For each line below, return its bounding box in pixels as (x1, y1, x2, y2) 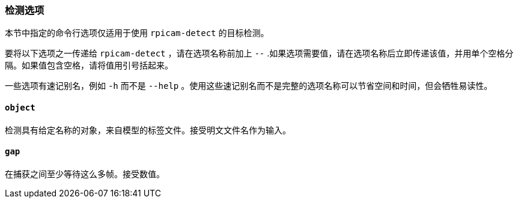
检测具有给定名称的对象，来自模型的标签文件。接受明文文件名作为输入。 (5, 124, 291, 135)
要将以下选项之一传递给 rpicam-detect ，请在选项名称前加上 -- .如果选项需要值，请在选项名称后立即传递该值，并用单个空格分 (5, 48, 514, 59)
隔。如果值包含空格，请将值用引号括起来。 (5, 60, 173, 71)
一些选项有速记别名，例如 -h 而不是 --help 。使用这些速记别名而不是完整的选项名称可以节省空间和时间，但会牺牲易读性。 (5, 80, 493, 91)
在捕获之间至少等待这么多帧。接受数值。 (5, 168, 165, 179)
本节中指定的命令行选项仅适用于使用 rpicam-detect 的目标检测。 (5, 28, 269, 38)
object (5, 102, 35, 112)
